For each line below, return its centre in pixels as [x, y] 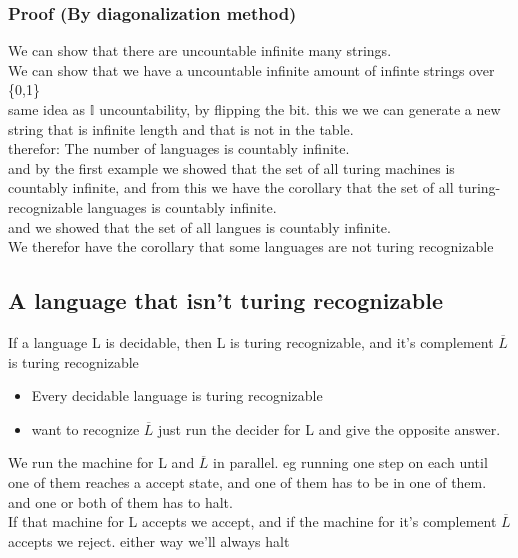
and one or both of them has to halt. [120, 501]
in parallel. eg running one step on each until [350, 462]
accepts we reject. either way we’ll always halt [149, 540]
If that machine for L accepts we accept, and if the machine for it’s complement [252, 521]
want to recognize [85, 428]
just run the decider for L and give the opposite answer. [329, 428]
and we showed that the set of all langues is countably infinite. [199, 226]
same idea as [47, 109]
